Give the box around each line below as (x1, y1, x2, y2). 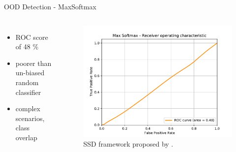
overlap (15, 132, 37, 142)
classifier (15, 87, 41, 97)
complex (15, 103, 40, 114)
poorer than (15, 58, 52, 68)
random (15, 77, 39, 87)
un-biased (15, 67, 45, 78)
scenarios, (15, 113, 45, 123)
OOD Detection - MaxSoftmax (4, 1, 96, 11)
